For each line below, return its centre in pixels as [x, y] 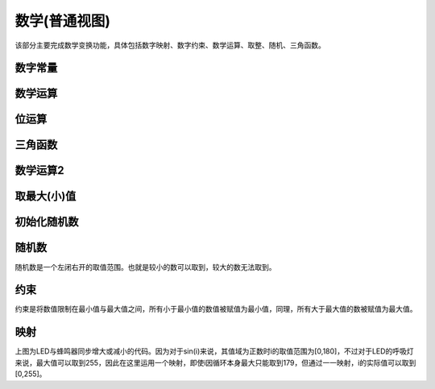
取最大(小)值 [46, 196]
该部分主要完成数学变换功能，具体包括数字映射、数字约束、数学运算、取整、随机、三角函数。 [170, 45]
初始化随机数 [47, 222]
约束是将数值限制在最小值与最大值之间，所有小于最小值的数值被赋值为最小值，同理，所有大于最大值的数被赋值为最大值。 [216, 309]
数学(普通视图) [63, 21]
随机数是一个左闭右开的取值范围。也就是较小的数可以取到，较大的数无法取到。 [145, 267]
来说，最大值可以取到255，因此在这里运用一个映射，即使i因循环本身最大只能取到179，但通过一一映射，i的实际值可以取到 [215, 362]
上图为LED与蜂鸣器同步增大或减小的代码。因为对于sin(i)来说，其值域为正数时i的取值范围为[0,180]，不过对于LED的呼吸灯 [214, 351]
